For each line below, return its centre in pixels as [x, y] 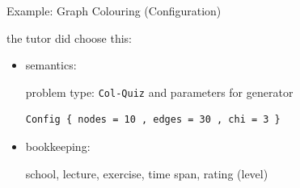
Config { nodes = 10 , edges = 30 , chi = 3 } [153, 120]
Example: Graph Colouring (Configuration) [114, 10]
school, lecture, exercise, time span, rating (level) [147, 173]
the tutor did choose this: [69, 38]
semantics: [51, 65]
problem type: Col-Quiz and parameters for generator [159, 92]
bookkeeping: [58, 146]
